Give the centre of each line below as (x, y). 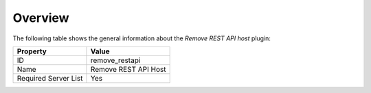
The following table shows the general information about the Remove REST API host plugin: (142, 38)
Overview (41, 18)
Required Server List (50, 78)
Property (32, 51)
